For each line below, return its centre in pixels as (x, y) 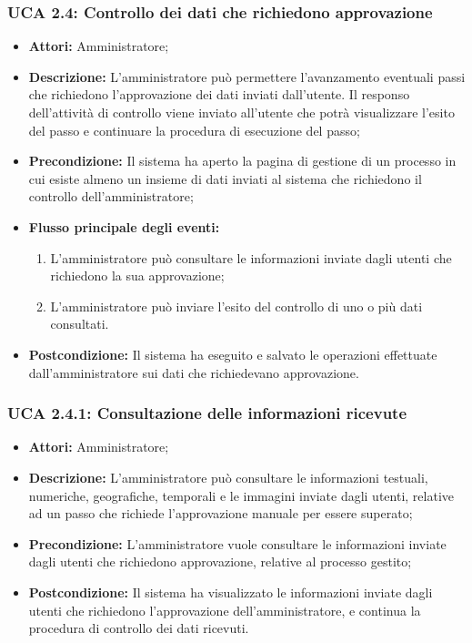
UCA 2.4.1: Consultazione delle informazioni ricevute (207, 413)
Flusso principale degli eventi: (124, 226)
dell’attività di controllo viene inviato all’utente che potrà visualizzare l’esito (241, 112)
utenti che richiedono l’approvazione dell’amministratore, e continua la (225, 610)
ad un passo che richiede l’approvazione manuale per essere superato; (221, 513)
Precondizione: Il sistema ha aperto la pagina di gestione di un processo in (242, 161)
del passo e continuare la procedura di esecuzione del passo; (194, 130)
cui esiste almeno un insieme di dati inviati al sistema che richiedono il (225, 178)
